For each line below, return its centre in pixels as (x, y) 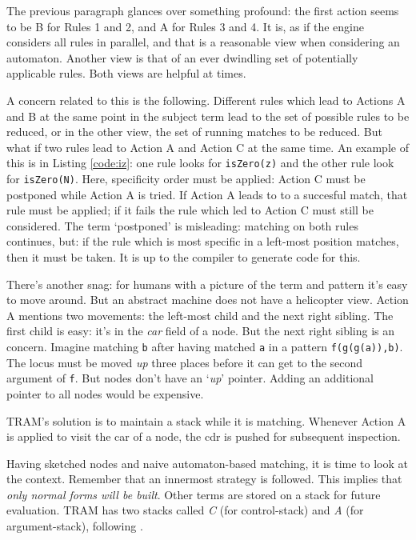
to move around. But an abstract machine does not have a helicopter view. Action (208, 300)
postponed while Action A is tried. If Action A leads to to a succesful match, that (207, 194)
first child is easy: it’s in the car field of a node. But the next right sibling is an (201, 331)
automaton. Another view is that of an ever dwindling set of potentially (182, 57)
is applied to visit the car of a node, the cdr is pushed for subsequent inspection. (204, 436)
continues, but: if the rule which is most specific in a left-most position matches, (203, 241)
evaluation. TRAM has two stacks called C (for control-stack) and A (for (185, 510)
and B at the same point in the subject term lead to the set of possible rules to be (208, 116)
